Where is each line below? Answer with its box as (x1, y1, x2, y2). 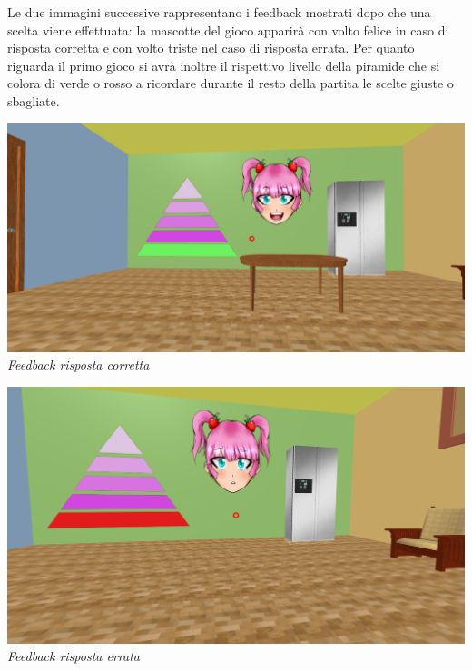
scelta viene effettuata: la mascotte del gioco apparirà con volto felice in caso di (7, 20, 449, 39)
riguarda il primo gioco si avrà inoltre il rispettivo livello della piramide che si (7, 55, 440, 74)
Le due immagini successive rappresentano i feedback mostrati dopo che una (7, 3, 431, 21)
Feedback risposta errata (7, 646, 141, 666)
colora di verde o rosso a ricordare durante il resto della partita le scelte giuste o (7, 74, 454, 93)
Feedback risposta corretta (7, 355, 150, 374)
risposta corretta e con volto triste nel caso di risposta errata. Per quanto (7, 38, 415, 57)
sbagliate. (7, 91, 60, 110)
